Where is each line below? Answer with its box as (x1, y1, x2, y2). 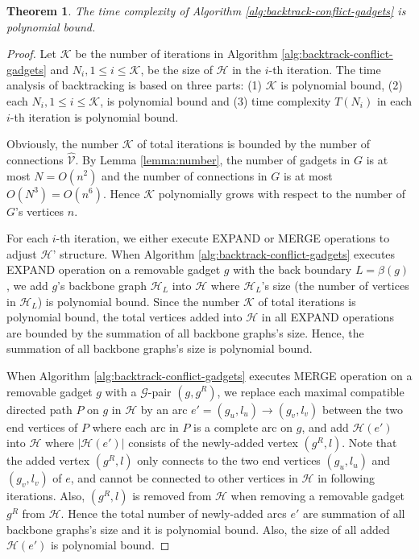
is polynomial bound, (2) (280, 77, 403, 93)
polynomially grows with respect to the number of (158, 184, 406, 201)
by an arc (140, 400, 188, 417)
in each (376, 92, 413, 109)
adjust (6, 245, 37, 262)
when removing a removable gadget (230, 487, 405, 504)
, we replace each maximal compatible (217, 383, 404, 400)
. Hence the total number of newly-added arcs (60, 505, 287, 522)
